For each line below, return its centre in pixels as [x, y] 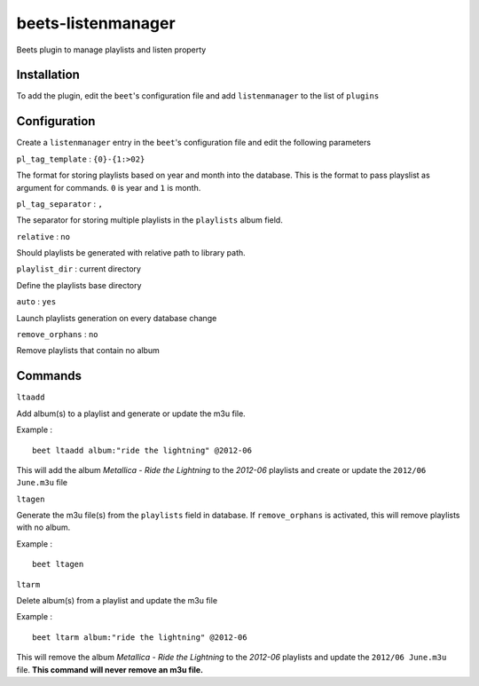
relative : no [43, 236]
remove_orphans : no [57, 335]
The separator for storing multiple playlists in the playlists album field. [149, 220]
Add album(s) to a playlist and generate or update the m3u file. [131, 414]
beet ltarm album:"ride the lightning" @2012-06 [140, 637]
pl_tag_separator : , [60, 203]
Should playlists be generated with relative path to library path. [131, 253]
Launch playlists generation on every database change [117, 318]
